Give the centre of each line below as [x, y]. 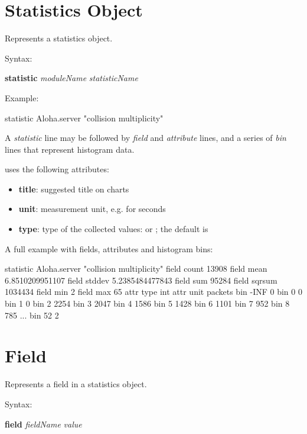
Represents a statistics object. [59, 38]
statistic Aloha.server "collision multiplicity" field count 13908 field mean [136, 269]
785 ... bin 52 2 [32, 315]
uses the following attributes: [57, 169]
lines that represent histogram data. [70, 149]
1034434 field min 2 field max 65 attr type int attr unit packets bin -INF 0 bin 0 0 [153, 292]
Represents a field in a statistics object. [76, 384]
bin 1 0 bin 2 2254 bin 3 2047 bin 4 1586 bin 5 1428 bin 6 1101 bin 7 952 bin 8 [147, 303]
